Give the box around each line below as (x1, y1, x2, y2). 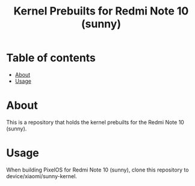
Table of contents (6, 51, 96, 65)
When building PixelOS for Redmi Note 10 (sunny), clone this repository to (6, 166, 189, 173)
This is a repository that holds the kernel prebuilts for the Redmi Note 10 (6, 118, 185, 126)
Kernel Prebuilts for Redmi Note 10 (13, 4, 189, 18)
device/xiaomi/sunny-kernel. (6, 172, 77, 179)
